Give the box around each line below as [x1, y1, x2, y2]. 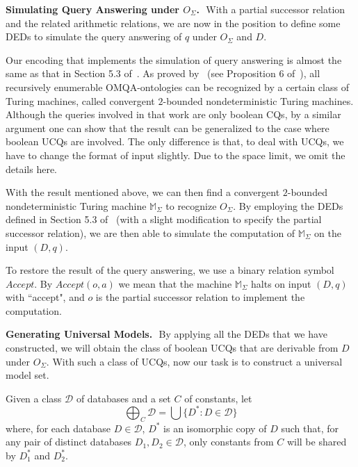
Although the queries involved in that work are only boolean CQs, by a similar [6, 107, 341, 122]
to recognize [165, 198, 217, 213]
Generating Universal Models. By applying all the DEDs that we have [6, 327, 327, 341]
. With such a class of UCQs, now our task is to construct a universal [46, 354, 343, 368]
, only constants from [183, 434, 274, 449]
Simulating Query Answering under [6, 2, 179, 16]
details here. [6, 161, 58, 176]
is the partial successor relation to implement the [95, 290, 305, 304]
